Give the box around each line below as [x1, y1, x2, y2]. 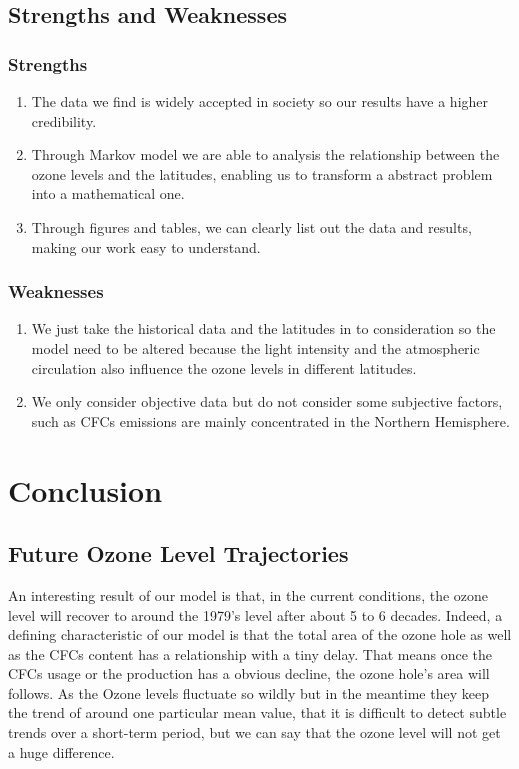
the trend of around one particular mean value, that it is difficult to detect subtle [8, 702, 507, 723]
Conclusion [8, 469, 163, 510]
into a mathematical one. [31, 183, 185, 204]
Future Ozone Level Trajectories [8, 538, 349, 569]
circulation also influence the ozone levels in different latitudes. [31, 357, 417, 378]
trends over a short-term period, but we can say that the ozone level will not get [8, 722, 501, 743]
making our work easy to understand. [31, 236, 261, 257]
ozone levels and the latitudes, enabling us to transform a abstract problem [31, 163, 493, 184]
